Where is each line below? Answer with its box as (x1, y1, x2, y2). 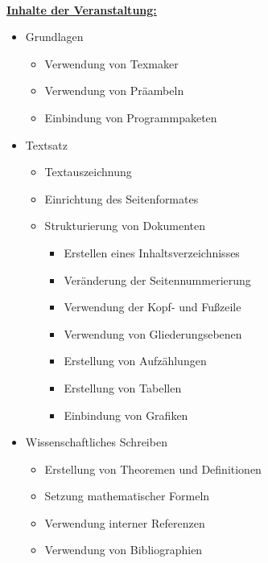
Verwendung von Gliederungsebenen (64, 325, 242, 342)
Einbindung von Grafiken (64, 406, 188, 423)
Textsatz (25, 136, 68, 153)
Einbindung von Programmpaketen (44, 109, 217, 125)
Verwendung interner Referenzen (44, 514, 205, 531)
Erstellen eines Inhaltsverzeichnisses (64, 244, 240, 261)
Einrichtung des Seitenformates (44, 190, 199, 207)
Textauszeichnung (44, 163, 132, 180)
